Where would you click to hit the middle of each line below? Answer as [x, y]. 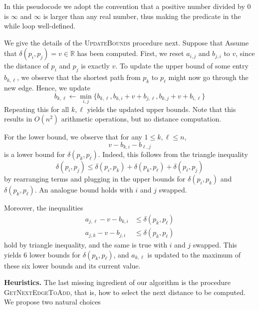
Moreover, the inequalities [44, 208]
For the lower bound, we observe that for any [73, 137]
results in [18, 119]
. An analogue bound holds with [84, 190]
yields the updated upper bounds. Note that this [161, 109]
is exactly [95, 66]
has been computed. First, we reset [130, 53]
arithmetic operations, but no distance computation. [141, 119]
